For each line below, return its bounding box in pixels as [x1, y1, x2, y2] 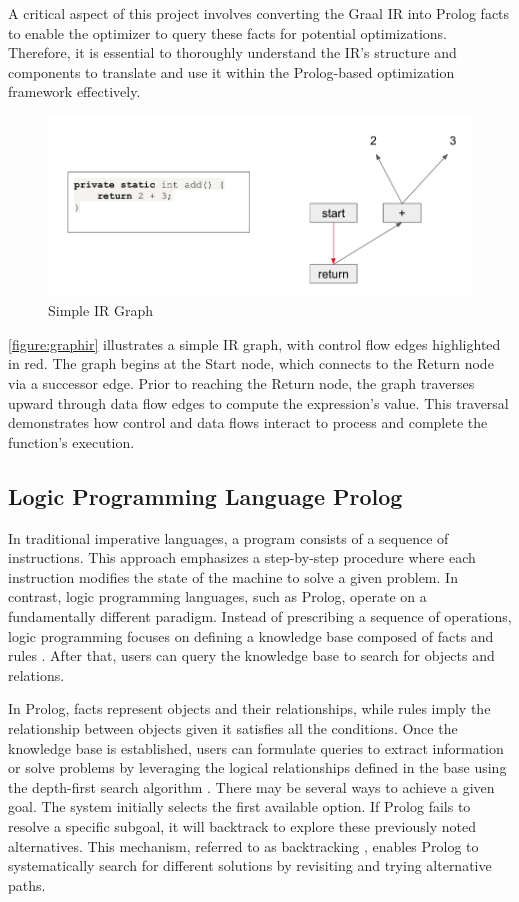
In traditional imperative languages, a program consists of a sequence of [8, 527, 449, 548]
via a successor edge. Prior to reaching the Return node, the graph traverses [8, 373, 475, 394]
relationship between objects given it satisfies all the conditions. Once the [8, 717, 458, 738]
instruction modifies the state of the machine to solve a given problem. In [8, 566, 458, 587]
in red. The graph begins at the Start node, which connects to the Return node [8, 353, 494, 374]
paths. [8, 874, 46, 895]
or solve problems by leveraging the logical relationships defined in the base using [8, 757, 507, 778]
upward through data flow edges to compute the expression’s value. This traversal [8, 392, 509, 413]
